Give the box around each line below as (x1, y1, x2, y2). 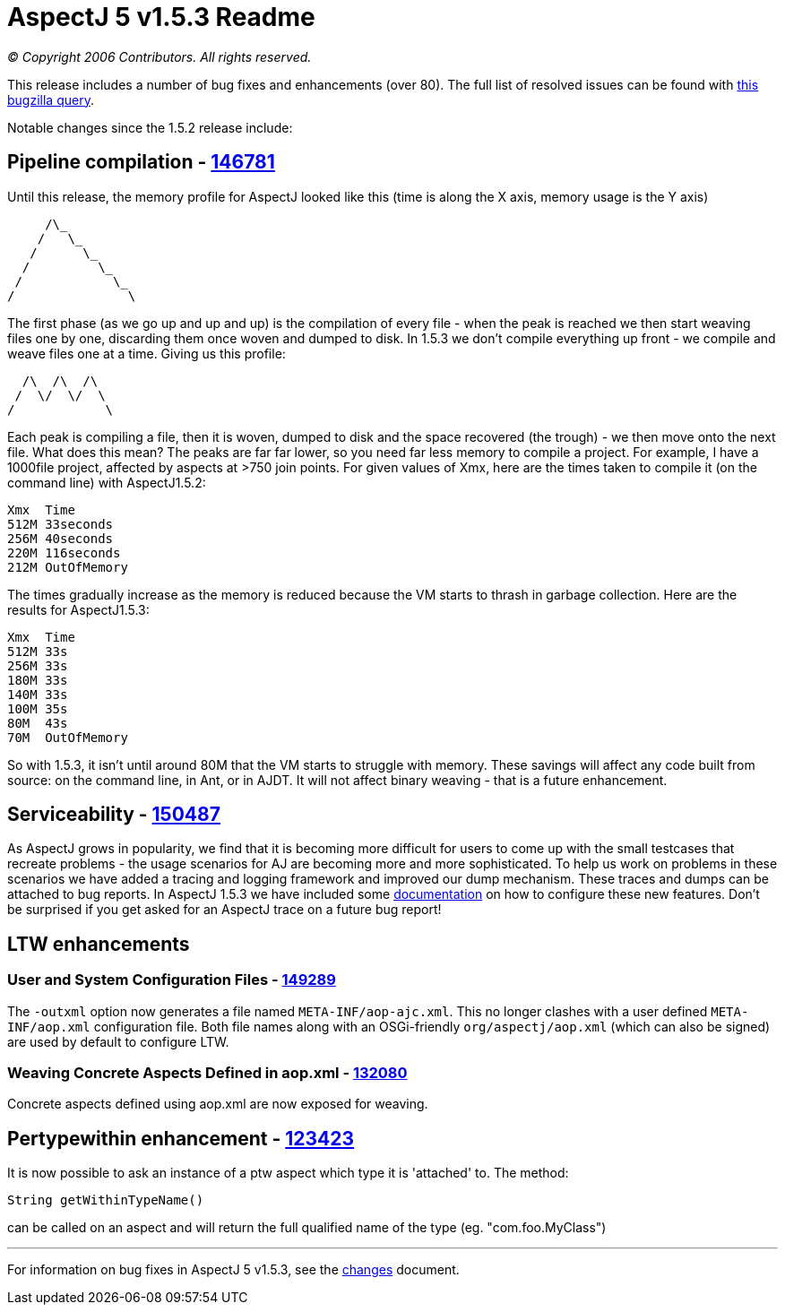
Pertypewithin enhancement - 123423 (7, 1126, 355, 1150)
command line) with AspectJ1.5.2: (7, 474, 206, 490)
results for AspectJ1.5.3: (7, 601, 150, 617)
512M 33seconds (7, 516, 114, 531)
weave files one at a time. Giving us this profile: (7, 345, 286, 361)
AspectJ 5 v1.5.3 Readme (7, 2, 315, 32)
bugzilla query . (7, 91, 94, 108)
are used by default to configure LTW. (7, 1033, 229, 1049)
